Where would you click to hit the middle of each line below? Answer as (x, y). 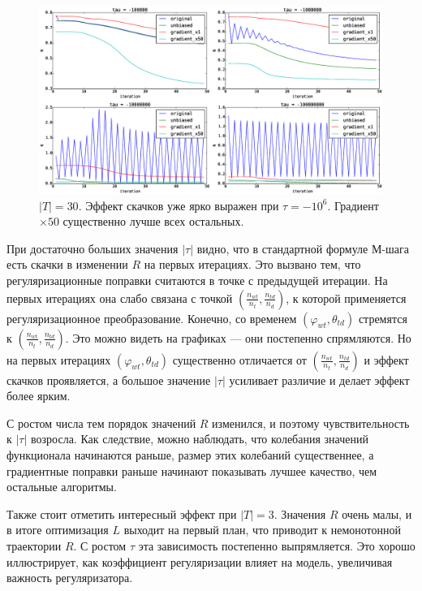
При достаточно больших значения (93, 248)
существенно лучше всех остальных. (153, 221)
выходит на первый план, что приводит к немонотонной (262, 530)
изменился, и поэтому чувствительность (311, 423)
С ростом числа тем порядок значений (101, 423)
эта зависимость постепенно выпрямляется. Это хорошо (277, 545)
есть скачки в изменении (67, 264)
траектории (34, 545)
